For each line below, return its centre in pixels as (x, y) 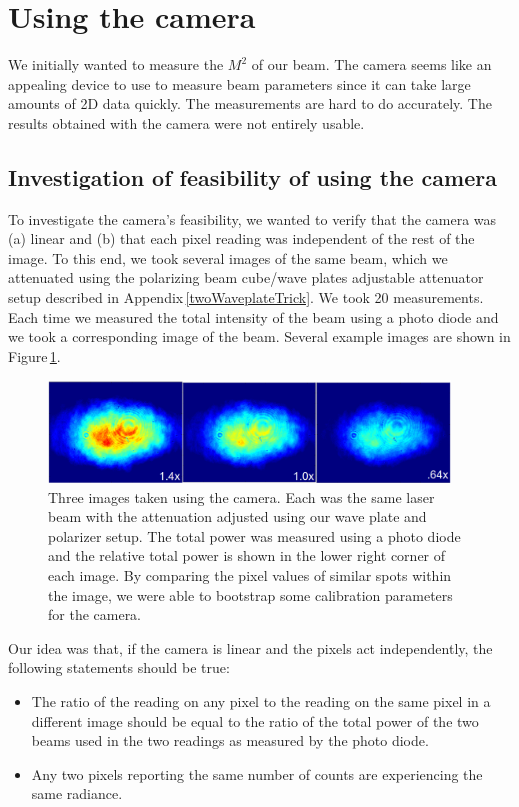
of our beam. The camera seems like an (371, 64)
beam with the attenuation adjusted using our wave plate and (237, 516)
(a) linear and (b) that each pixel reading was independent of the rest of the (241, 238)
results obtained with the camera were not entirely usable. (186, 122)
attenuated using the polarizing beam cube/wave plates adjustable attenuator (246, 277)
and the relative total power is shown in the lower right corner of (247, 555)
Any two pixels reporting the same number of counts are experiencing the (257, 773)
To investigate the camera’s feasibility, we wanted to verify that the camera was (252, 218)
